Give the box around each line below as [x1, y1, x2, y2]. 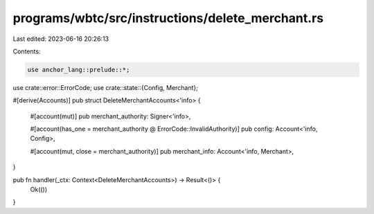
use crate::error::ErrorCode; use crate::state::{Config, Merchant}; [12, 83, 199, 91]
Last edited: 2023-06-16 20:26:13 [12, 35, 109, 43]
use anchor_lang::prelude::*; [27, 66, 130, 73]
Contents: [12, 47, 41, 55]
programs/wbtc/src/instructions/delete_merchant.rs [12, 10, 324, 26]
